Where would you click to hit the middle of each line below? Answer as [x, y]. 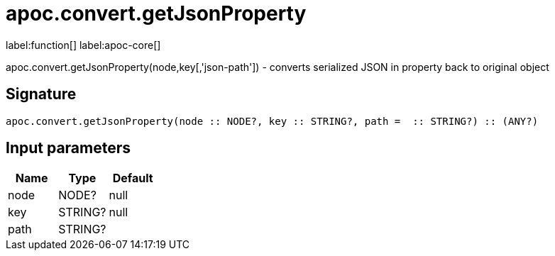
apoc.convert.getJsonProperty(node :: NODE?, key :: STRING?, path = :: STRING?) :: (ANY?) [272, 121]
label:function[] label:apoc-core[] [83, 45]
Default [133, 178]
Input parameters [68, 148]
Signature [41, 94]
